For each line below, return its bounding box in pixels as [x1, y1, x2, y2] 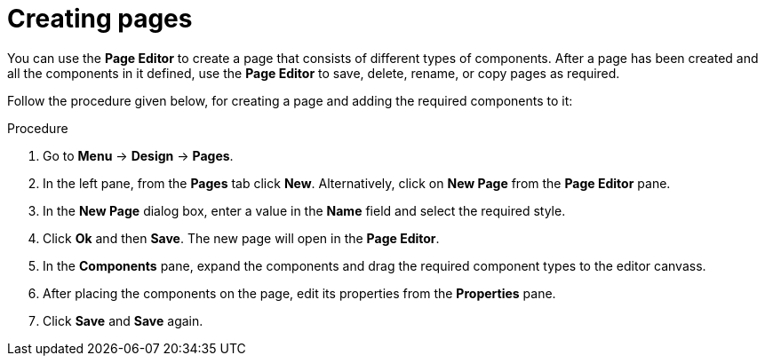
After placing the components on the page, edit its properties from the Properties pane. [43, 285, 556, 301]
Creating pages [7, 4, 193, 34]
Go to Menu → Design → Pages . [43, 147, 234, 163]
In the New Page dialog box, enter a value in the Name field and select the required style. [43, 202, 566, 218]
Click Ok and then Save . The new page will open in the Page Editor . [43, 230, 440, 246]
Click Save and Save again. [43, 312, 203, 328]
